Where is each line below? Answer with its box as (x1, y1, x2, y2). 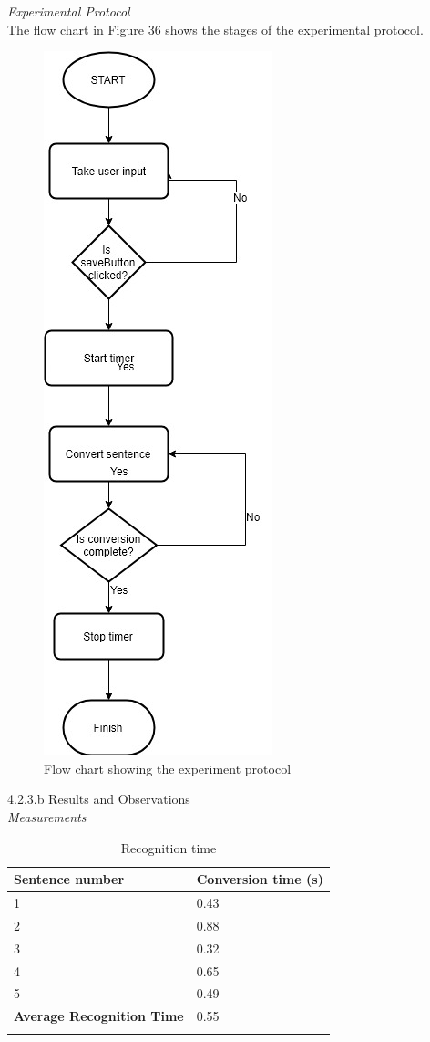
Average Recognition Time (14, 1006, 184, 1026)
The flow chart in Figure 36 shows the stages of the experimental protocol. (7, 19, 424, 38)
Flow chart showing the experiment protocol (44, 758, 292, 777)
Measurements (7, 807, 87, 826)
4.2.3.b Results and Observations (7, 789, 190, 808)
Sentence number (14, 870, 125, 889)
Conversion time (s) (196, 870, 323, 889)
